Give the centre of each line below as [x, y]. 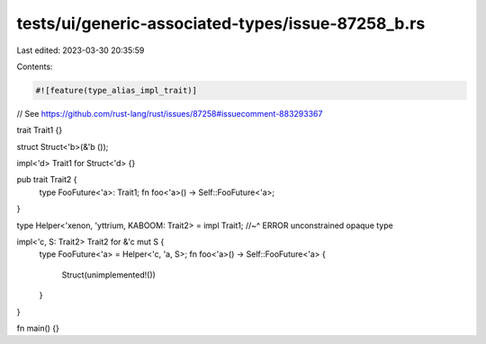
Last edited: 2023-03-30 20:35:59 [81, 50]
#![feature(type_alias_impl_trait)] [117, 90]
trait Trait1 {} [40, 130]
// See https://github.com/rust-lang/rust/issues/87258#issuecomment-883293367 [170, 113]
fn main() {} [38, 328]
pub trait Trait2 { [47, 180]
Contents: [35, 66]
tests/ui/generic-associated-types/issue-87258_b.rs [221, 23]
